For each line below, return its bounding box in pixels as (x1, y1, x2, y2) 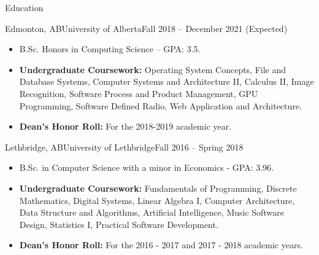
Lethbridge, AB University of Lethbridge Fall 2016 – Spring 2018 (5, 140, 244, 153)
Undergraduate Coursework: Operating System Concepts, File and (19, 63, 286, 76)
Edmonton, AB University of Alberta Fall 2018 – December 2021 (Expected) (5, 22, 288, 34)
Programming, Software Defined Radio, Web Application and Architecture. (19, 99, 302, 112)
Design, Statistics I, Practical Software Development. (19, 218, 218, 230)
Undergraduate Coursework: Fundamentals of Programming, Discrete (19, 181, 297, 194)
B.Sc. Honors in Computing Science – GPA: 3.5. (19, 42, 201, 55)
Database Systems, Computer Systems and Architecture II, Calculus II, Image (19, 75, 314, 88)
